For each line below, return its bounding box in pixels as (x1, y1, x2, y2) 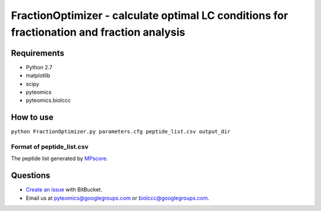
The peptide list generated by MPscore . (11, 155, 108, 162)
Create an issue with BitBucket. (26, 186, 102, 193)
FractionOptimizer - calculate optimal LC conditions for (11, 9, 288, 22)
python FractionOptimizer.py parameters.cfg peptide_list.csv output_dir (11, 128, 231, 135)
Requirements (11, 48, 65, 58)
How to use (11, 113, 53, 123)
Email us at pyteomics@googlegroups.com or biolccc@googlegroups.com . (26, 194, 209, 202)
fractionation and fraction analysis (11, 25, 185, 39)
